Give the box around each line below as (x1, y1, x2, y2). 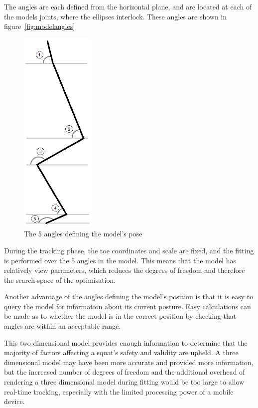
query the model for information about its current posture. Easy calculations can (4, 301, 251, 311)
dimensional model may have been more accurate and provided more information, (4, 357, 254, 367)
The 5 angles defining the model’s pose (24, 228, 142, 239)
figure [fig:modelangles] (4, 21, 75, 31)
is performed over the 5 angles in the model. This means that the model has (4, 255, 236, 265)
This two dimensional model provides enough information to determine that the (4, 337, 248, 348)
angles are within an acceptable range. (4, 321, 121, 331)
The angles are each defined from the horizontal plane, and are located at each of (4, 1, 252, 11)
